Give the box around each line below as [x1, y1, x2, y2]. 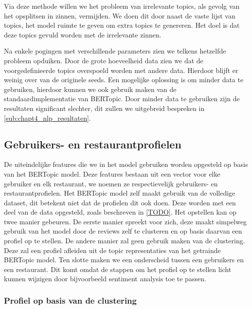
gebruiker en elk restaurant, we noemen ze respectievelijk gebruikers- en [4, 178, 218, 188]
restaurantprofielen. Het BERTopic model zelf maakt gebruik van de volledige [4, 188, 235, 198]
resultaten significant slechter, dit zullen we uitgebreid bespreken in [4, 103, 205, 113]
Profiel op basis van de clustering [4, 294, 137, 306]
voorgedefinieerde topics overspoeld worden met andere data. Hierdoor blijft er [4, 65, 238, 75]
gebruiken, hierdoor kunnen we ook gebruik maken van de [4, 84, 177, 94]
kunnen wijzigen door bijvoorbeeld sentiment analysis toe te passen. [4, 273, 206, 284]
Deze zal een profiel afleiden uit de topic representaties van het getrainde [4, 245, 221, 255]
